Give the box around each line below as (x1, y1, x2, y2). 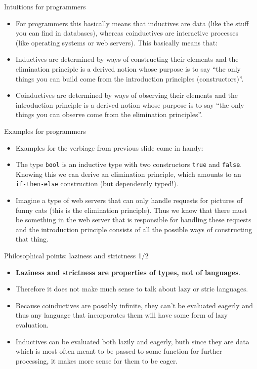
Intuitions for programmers (4, 1, 86, 11)
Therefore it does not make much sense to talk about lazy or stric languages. (15, 284, 248, 294)
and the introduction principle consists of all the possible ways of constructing (15, 224, 253, 234)
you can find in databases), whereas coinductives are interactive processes (15, 28, 239, 38)
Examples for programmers (4, 125, 86, 136)
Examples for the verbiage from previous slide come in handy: (15, 142, 203, 153)
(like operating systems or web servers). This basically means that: (15, 37, 218, 47)
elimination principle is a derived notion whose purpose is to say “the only (15, 63, 241, 74)
